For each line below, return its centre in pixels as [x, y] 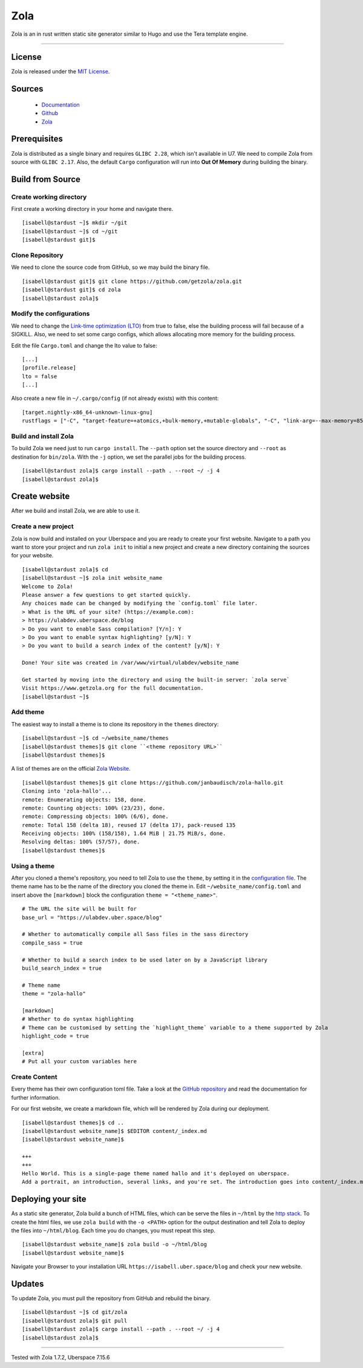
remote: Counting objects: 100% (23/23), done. [94, 808]
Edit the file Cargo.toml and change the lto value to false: [84, 345]
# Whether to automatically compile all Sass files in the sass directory [135, 934]
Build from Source [46, 179]
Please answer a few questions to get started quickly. [106, 595]
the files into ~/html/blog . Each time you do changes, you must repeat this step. [113, 1230]
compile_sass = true [52, 943]
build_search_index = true [62, 968]
